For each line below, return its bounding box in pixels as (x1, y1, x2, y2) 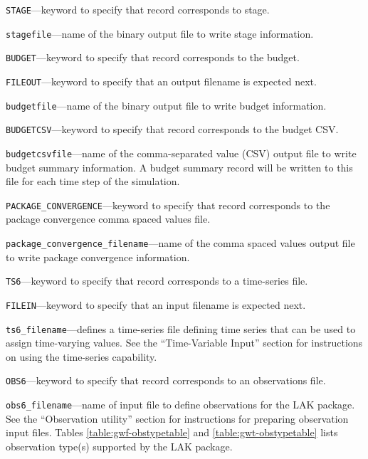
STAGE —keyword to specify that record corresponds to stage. (6, 2, 270, 16)
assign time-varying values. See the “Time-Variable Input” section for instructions (6, 335, 363, 350)
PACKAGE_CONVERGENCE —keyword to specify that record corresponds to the (6, 197, 330, 212)
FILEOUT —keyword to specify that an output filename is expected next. (6, 73, 317, 88)
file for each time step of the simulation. (6, 174, 180, 189)
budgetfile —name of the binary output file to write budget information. (6, 97, 327, 112)
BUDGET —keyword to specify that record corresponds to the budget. (6, 50, 300, 65)
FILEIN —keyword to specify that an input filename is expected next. (6, 297, 306, 312)
